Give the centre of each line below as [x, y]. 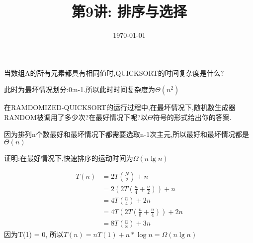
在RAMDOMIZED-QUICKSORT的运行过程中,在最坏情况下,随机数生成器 [120, 107]
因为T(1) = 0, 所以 [34, 234]
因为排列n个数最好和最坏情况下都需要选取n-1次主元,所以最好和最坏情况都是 [127, 134]
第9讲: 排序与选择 [129, 11]
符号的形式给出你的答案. [192, 117]
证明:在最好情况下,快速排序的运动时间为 [69, 158]
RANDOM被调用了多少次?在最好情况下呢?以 [76, 117]
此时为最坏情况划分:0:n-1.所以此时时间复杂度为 [80, 89]
